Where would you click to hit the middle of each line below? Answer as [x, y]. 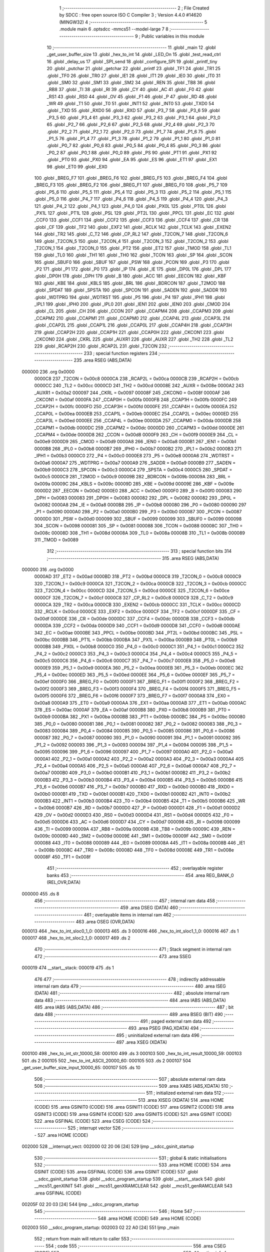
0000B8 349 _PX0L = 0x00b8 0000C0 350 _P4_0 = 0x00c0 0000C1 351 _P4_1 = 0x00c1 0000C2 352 [139, 647]
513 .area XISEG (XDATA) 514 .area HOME [181, 1100]
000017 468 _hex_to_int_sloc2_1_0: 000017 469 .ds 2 [76, 938]
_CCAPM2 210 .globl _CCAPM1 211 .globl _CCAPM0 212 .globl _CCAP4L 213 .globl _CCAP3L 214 [132, 318]
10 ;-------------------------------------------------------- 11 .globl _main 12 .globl [131, 47]
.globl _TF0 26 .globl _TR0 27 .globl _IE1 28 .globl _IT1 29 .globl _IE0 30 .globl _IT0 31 [134, 76]
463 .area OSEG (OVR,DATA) [105, 922]
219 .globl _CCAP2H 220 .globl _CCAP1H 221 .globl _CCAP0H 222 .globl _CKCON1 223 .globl [129, 332]
